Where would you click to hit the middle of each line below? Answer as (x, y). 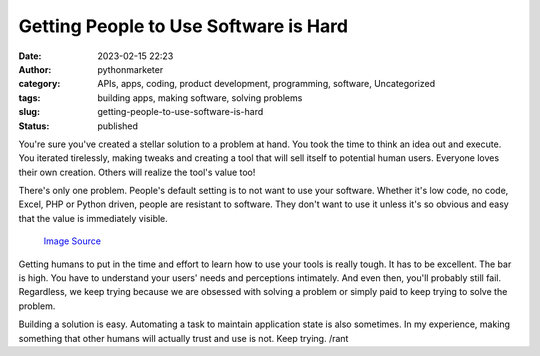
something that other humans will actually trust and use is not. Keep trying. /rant (183, 338)
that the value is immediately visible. (93, 218)
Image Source (72, 241)
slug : (29, 112)
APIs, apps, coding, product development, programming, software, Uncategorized (266, 84)
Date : (30, 56)
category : (39, 84)
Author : (35, 69)
